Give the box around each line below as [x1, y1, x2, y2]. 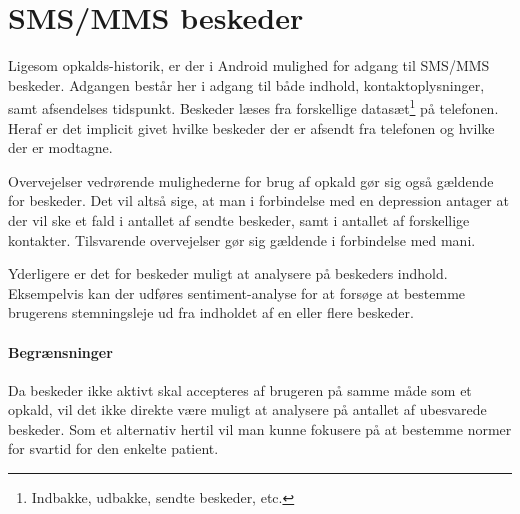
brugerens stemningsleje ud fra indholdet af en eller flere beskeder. [8, 302, 414, 323]
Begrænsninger [8, 341, 113, 362]
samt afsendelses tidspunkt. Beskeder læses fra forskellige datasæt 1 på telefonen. [8, 95, 499, 118]
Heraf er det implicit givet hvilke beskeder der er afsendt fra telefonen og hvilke [8, 117, 495, 138]
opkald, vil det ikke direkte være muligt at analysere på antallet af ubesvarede [8, 399, 487, 420]
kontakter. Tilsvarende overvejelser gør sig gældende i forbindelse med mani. [8, 229, 476, 250]
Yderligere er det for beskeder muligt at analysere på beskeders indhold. [8, 263, 448, 284]
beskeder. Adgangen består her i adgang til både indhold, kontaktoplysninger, [8, 74, 485, 95]
